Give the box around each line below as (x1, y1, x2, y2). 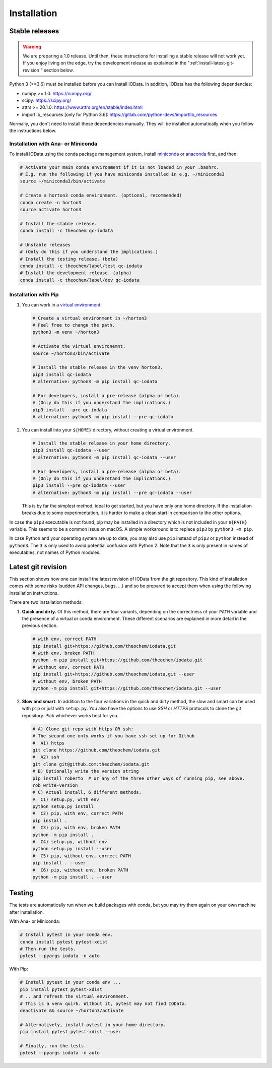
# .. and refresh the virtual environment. (20, 993, 129, 999)
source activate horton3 (20, 207, 82, 212)
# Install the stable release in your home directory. (32, 441, 171, 446)
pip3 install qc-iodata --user (32, 448, 110, 453)
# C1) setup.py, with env (32, 796, 99, 802)
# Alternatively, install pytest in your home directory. (20, 1022, 166, 1028)
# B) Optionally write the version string (32, 769, 139, 774)
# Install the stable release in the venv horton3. (32, 364, 163, 370)
